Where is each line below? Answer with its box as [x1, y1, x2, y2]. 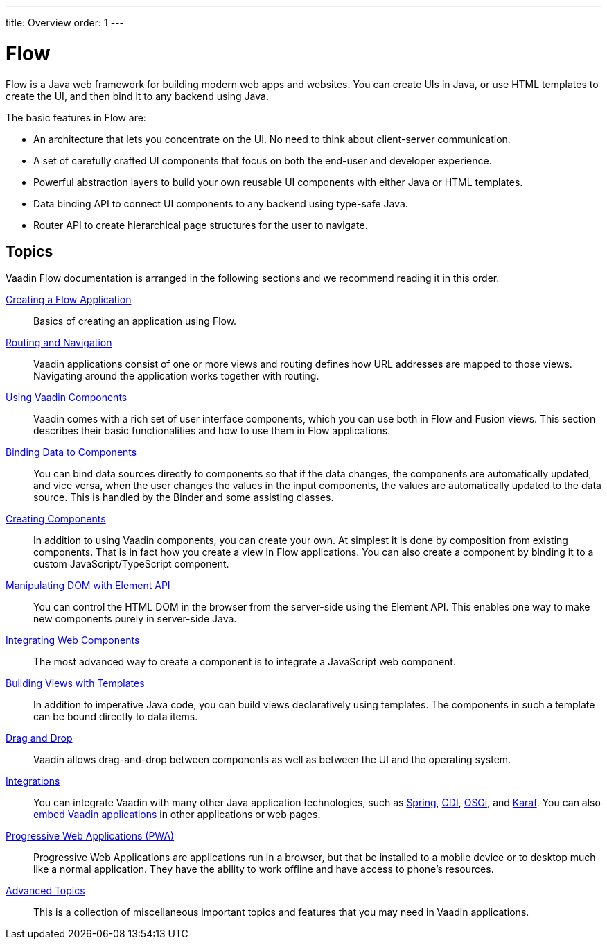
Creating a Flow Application [6, 293, 132, 306]
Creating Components [6, 513, 106, 525]
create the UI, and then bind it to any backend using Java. [6, 90, 269, 102]
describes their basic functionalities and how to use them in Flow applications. [33, 425, 391, 437]
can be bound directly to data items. [33, 710, 198, 723]
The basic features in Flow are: [6, 111, 146, 124]
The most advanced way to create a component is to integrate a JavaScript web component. [33, 656, 456, 668]
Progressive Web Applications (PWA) [6, 830, 175, 842]
